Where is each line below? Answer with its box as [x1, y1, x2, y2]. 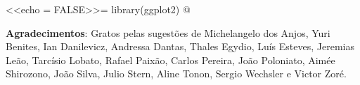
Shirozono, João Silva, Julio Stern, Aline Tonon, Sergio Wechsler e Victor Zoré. [6, 66, 347, 81]
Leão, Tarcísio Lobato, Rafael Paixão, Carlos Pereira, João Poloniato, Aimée [6, 52, 335, 67]
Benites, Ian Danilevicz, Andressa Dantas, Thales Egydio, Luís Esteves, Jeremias [6, 39, 354, 54]
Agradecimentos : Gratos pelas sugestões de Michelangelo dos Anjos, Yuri [6, 25, 330, 40]
